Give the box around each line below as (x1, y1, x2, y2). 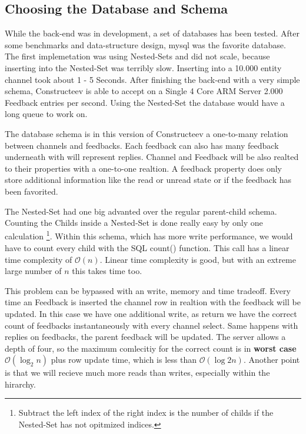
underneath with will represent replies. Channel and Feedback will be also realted (5, 151, 299, 163)
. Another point (243, 353, 300, 366)
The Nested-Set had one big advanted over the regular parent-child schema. (5, 205, 277, 217)
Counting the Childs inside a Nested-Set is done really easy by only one (5, 216, 263, 229)
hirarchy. (5, 378, 36, 390)
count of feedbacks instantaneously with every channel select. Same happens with (5, 319, 298, 331)
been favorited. (5, 185, 58, 197)
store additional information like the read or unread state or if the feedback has (5, 173, 291, 186)
